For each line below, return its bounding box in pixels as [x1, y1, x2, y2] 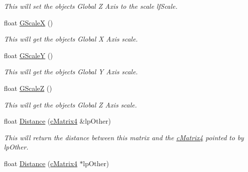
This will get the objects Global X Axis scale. [4, 34, 138, 44]
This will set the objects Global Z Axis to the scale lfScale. [4, 1, 178, 11]
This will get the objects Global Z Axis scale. [4, 99, 137, 109]
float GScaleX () [4, 17, 53, 27]
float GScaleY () [4, 50, 53, 60]
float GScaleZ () [4, 83, 52, 93]
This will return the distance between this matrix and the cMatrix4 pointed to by [4, 132, 244, 142]
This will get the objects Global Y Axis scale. [4, 66, 138, 77]
